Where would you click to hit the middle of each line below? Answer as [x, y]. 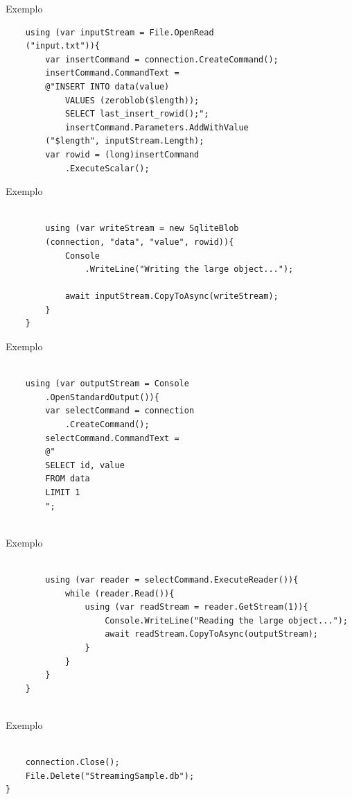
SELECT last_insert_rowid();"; [137, 114]
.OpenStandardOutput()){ [102, 397]
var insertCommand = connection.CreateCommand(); [162, 59]
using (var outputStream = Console [107, 384]
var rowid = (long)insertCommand [122, 154]
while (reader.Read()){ [120, 593]
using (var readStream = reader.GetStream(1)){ [196, 607]
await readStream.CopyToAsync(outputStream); [212, 634]
